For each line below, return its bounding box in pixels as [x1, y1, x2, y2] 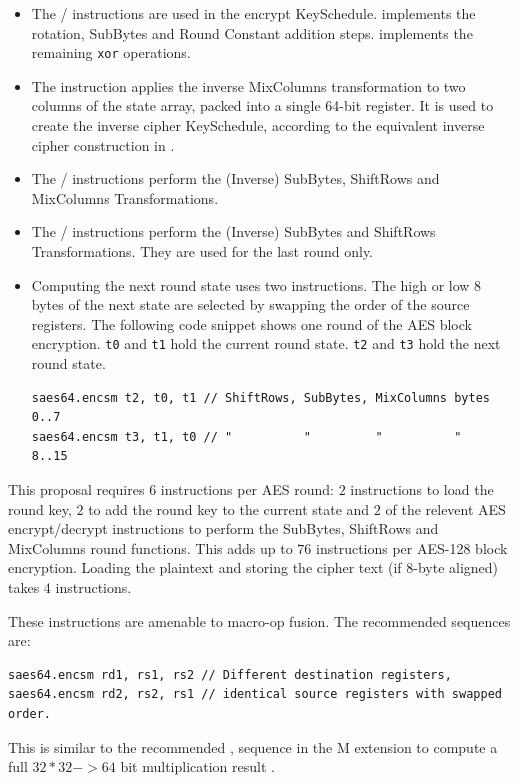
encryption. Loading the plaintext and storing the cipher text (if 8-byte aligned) [8, 557, 499, 578]
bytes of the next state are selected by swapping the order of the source [31, 294, 470, 315]
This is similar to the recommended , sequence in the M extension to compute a [8, 736, 498, 757]
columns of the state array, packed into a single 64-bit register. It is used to [31, 95, 494, 116]
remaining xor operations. [31, 42, 191, 63]
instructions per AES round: [160, 479, 334, 499]
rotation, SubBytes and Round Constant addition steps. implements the [31, 22, 473, 43]
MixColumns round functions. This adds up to [8, 537, 293, 558]
